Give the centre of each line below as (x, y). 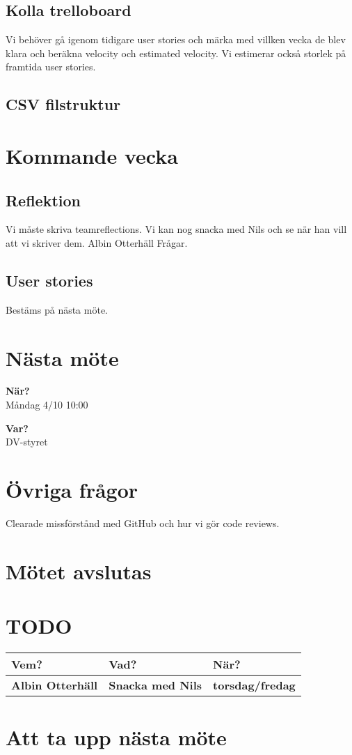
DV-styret (27, 442)
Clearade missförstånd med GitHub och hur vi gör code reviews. (143, 523)
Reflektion (43, 200)
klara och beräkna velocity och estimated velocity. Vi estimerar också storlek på (176, 53)
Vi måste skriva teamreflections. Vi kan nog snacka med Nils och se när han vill (176, 229)
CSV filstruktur (63, 104)
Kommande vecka (92, 155)
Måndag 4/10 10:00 (47, 405)
